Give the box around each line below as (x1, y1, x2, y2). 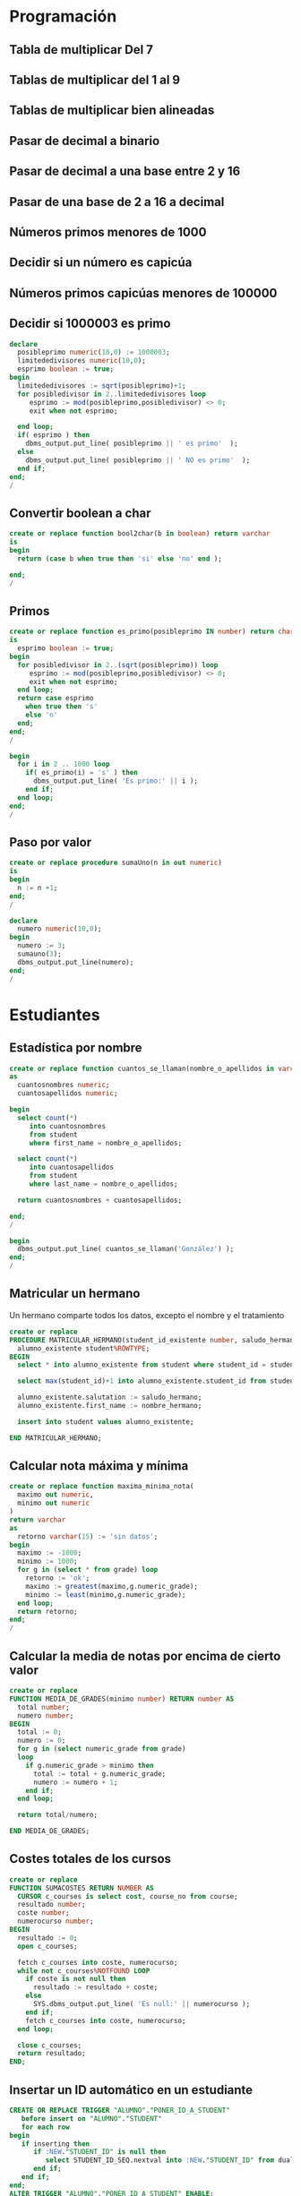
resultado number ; (17, 1900, 87, 1909)
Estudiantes (9, 1005, 100, 1025)
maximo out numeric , (17, 1490, 94, 1499)
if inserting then (21, 2139, 90, 2149)
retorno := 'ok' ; (25, 1574, 90, 1583)
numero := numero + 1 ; (32, 1778, 118, 1787)
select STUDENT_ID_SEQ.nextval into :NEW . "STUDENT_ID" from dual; (45, 2156, 298, 2165)
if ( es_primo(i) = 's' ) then (25, 768, 139, 777)
